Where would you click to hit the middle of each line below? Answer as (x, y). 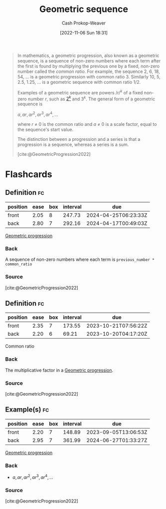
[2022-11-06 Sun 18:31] (84, 32)
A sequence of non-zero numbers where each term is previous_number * (80, 259)
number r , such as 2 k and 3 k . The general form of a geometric (91, 98)
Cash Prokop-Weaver (84, 23)
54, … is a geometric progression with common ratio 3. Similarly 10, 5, (89, 76)
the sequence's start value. (45, 129)
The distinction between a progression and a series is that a (79, 139)
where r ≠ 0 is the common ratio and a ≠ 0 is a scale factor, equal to (87, 124)
